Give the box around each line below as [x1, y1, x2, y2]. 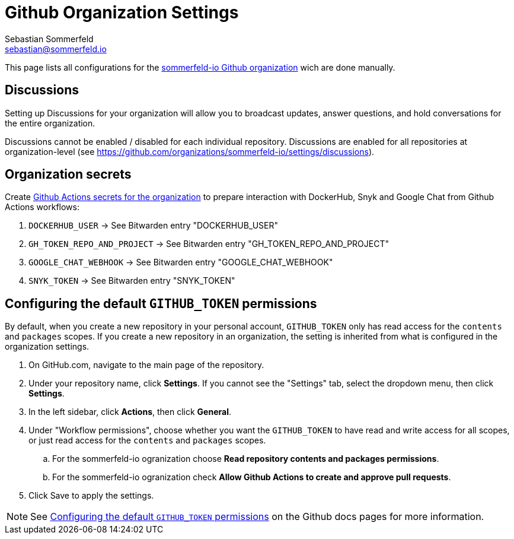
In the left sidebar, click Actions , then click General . [28, 407, 231, 417]
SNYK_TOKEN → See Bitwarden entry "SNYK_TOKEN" [28, 275, 235, 286]
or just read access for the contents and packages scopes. [28, 435, 266, 446]
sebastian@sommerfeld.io [5, 43, 107, 54]
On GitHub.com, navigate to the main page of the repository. [28, 360, 264, 370]
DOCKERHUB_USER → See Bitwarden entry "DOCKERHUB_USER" [28, 220, 278, 231]
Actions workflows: [5, 202, 79, 213]
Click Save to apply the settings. [28, 490, 154, 501]
